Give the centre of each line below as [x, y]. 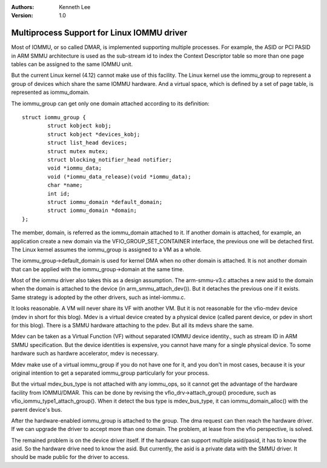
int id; [59, 193]
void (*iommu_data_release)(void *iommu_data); [119, 176]
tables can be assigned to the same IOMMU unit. [72, 64]
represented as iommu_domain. [51, 92]
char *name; [65, 185]
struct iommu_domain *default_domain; [105, 202]
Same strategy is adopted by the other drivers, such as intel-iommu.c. [98, 297]
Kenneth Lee [75, 7]
